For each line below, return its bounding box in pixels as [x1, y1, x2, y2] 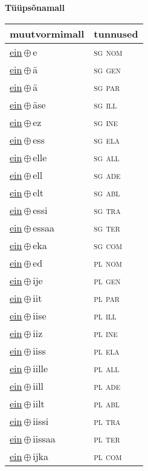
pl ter [94, 431, 120, 446]
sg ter [94, 220, 120, 235]
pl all [94, 361, 120, 375]
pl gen [94, 273, 121, 287]
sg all [94, 150, 120, 164]
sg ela [94, 132, 120, 147]
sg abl [94, 185, 120, 199]
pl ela [94, 343, 120, 358]
